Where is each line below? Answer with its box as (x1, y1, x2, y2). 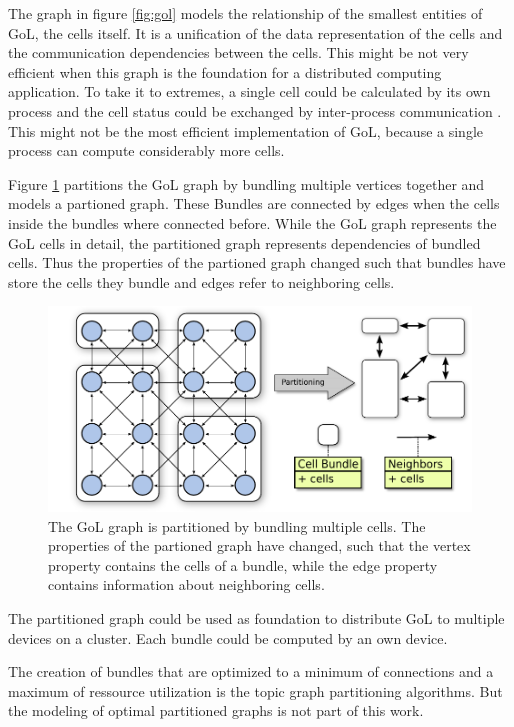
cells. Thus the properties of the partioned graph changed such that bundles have (8, 252, 506, 273)
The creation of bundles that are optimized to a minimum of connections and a (8, 661, 494, 682)
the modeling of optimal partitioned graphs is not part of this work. (8, 700, 424, 721)
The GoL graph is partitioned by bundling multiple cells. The (48, 515, 426, 536)
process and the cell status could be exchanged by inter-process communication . (8, 100, 502, 121)
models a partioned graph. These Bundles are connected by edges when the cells (8, 193, 500, 214)
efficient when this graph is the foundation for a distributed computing (8, 61, 442, 82)
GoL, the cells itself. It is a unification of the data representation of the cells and (8, 22, 503, 43)
